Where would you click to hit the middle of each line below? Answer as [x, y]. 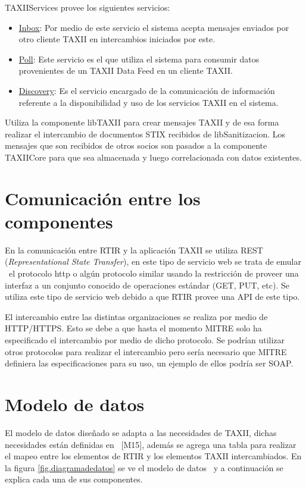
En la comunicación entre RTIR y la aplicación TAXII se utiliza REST [134, 250]
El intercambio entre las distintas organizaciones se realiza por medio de [136, 316]
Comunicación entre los [103, 198]
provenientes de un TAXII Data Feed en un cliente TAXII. [126, 70]
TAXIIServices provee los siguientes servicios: [88, 7]
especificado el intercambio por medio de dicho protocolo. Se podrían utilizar [145, 340]
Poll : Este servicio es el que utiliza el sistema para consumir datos [139, 59]
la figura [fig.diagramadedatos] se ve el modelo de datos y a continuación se [144, 467]
